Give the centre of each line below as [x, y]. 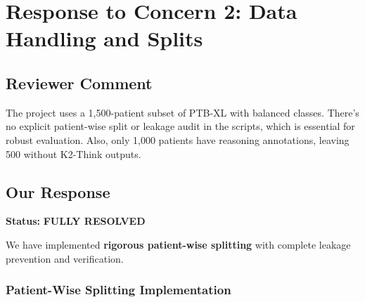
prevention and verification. [65, 258]
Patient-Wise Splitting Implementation [119, 290]
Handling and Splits [104, 38]
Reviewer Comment [79, 83]
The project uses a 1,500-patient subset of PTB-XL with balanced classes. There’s [182, 112]
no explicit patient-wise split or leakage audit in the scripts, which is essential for [180, 126]
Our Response [58, 191]
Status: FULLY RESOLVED [76, 221]
